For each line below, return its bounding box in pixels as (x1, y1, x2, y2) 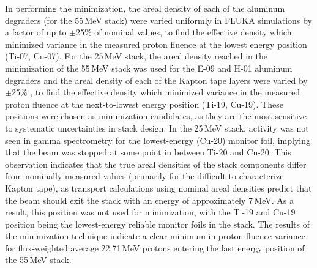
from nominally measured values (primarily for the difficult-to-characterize (5, 169, 284, 182)
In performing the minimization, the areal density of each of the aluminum (5, 2, 285, 14)
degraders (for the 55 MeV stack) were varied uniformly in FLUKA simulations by (5, 13, 312, 26)
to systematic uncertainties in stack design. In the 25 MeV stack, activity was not (5, 121, 309, 134)
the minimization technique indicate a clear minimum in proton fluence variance (5, 229, 305, 242)
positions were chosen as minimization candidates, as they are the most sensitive (5, 110, 307, 122)
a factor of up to (5, 26, 67, 39)
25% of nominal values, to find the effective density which (75, 26, 292, 39)
